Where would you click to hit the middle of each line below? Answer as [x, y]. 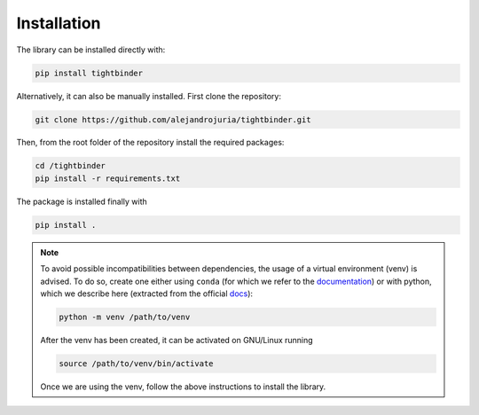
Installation [59, 23]
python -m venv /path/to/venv [125, 317]
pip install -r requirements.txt [108, 178]
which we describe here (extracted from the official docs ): [146, 294]
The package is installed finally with [82, 201]
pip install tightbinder [89, 73]
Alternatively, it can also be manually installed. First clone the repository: [149, 96]
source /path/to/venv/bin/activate [136, 363]
